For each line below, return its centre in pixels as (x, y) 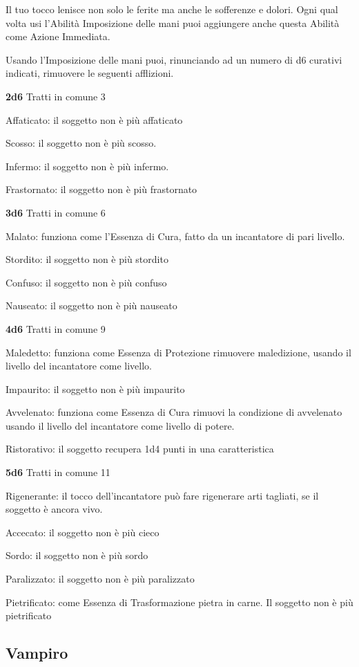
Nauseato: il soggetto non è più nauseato (91, 305)
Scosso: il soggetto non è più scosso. (81, 143)
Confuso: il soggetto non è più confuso (86, 282)
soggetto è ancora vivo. (54, 509)
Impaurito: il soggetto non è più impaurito (95, 389)
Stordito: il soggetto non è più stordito (87, 259)
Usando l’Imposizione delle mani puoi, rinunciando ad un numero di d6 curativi (174, 59)
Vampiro (37, 653)
